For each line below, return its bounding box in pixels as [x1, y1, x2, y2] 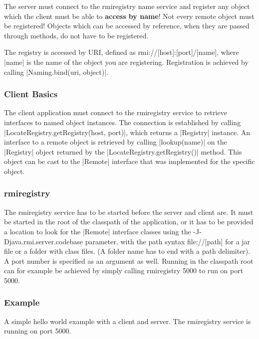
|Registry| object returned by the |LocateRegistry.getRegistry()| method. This [4, 146, 242, 157]
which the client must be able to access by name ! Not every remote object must [4, 10, 255, 21]
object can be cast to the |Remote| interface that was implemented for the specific [4, 156, 255, 167]
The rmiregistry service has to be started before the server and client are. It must [4, 206, 254, 217]
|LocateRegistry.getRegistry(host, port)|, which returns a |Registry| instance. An [4, 127, 251, 137]
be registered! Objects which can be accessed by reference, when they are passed [4, 20, 250, 31]
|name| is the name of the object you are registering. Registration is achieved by [4, 56, 249, 67]
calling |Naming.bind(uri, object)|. [4, 66, 108, 77]
